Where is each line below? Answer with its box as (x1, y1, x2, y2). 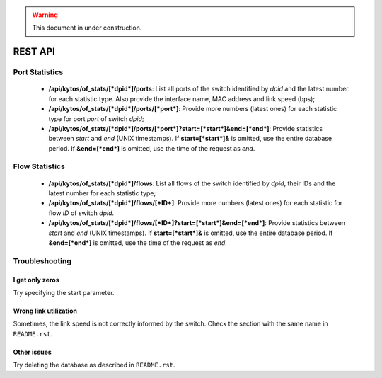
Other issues (13, 348, 52, 356)
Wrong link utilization (13, 307, 78, 315)
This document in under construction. (32, 23, 142, 32)
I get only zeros (13, 275, 59, 284)
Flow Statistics (13, 161, 65, 171)
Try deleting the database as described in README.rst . (13, 361, 175, 370)
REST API (13, 46, 56, 58)
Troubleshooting (13, 256, 72, 265)
